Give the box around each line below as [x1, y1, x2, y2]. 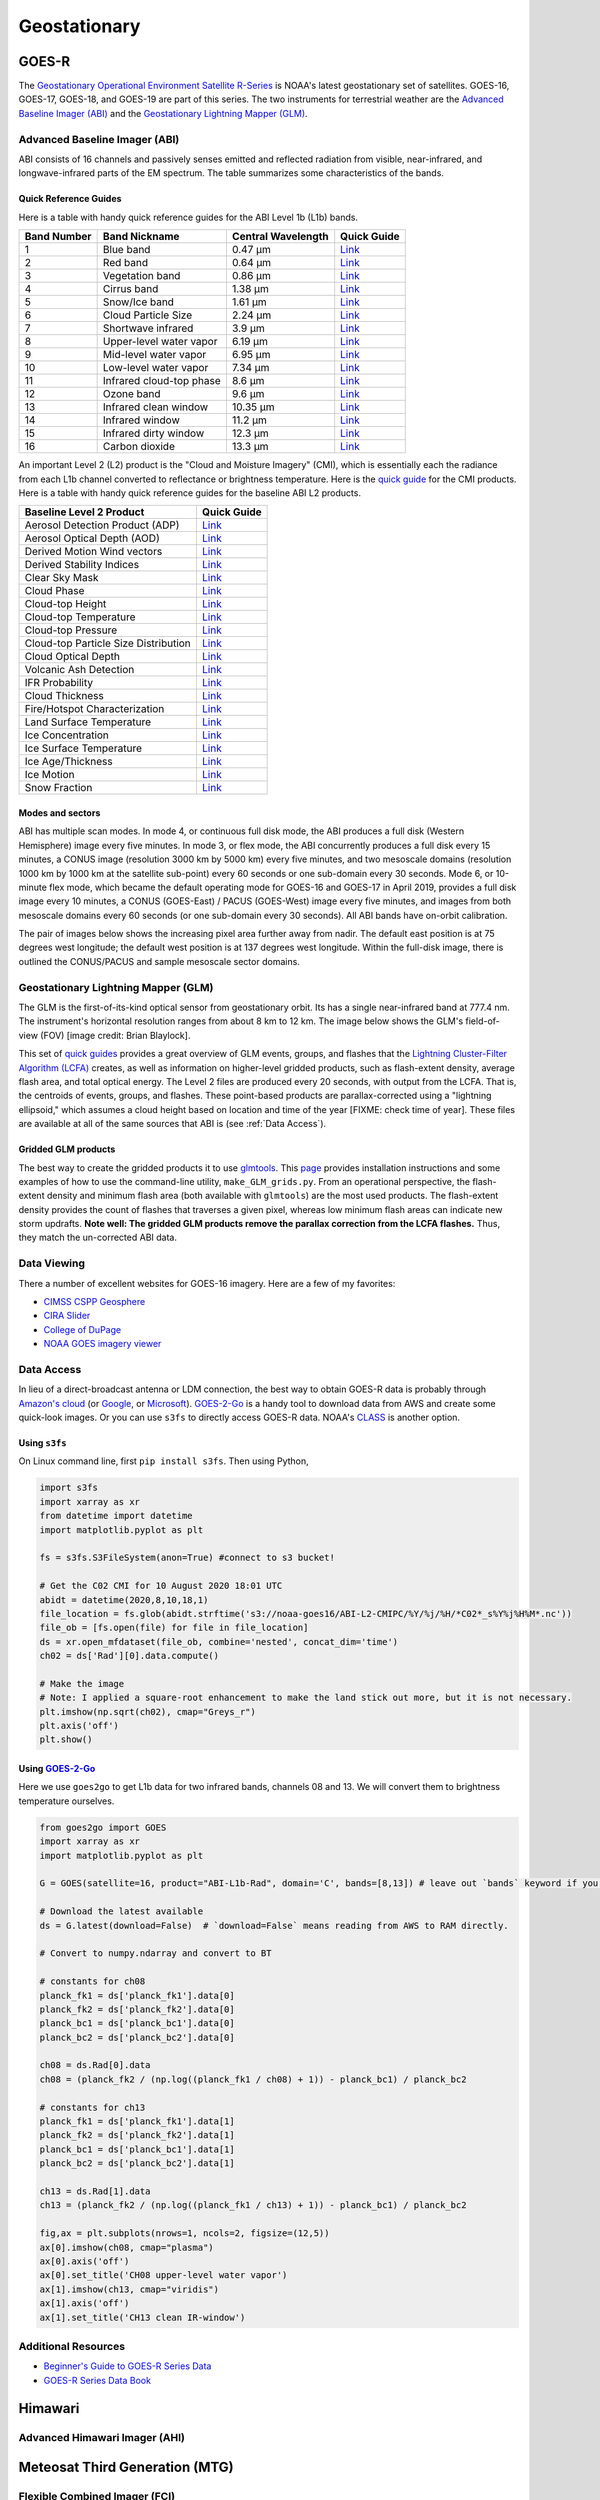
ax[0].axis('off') [39, 2255, 130, 2267]
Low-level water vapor [102, 361, 209, 375]
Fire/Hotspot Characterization [24, 702, 165, 716]
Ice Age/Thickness [24, 755, 114, 769]
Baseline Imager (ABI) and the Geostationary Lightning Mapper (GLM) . [18, 107, 309, 119]
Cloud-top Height [24, 597, 107, 611]
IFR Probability [24, 676, 94, 690]
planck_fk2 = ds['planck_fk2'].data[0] [39, 2003, 235, 2015]
